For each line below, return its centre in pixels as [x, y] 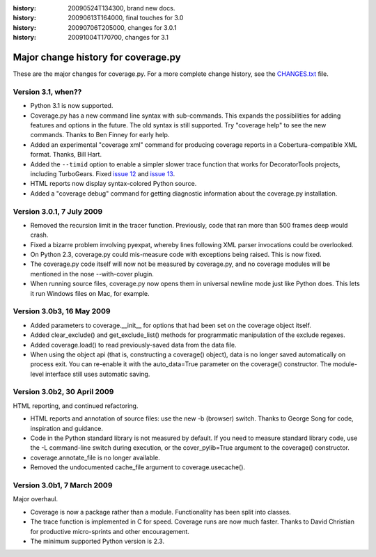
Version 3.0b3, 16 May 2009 [62, 311]
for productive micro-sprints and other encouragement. [110, 531]
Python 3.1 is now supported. [72, 106]
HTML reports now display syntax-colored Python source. [113, 184]
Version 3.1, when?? [47, 92]
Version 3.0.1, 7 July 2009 [58, 211]
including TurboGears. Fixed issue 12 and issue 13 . [103, 173]
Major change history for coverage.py [97, 57]
